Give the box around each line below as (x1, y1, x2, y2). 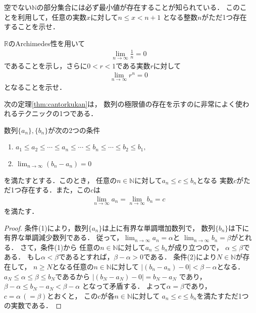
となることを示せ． (4, 82, 66, 92)
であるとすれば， (58, 251, 114, 262)
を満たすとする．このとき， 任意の (4, 175, 117, 185)
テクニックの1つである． (17, 108, 98, 119)
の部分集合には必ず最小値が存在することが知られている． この (37, 2, 240, 12)
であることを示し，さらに (4, 61, 87, 71)
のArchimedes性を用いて (8, 38, 85, 48)
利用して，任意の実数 (17, 11, 87, 22)
